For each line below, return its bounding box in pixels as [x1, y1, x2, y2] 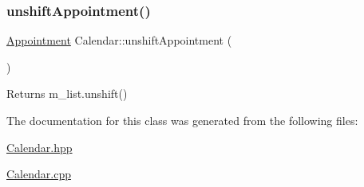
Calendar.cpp [6, 166, 71, 182]
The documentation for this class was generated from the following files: [6, 112, 358, 128]
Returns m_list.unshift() [6, 85, 128, 102]
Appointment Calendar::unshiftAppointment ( [6, 32, 232, 49]
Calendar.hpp [6, 138, 73, 155]
